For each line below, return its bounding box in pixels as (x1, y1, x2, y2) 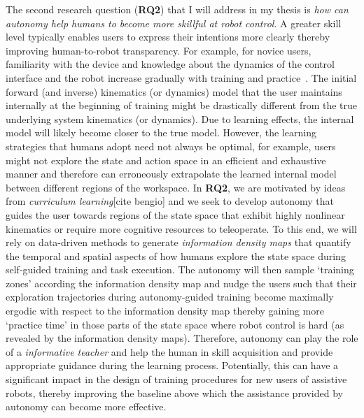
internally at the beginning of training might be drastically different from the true (6, 98, 358, 113)
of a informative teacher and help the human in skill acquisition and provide (6, 344, 333, 359)
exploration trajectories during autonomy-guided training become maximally (6, 289, 334, 304)
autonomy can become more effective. (6, 399, 167, 414)
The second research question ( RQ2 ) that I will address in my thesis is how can (6, 2, 349, 16)
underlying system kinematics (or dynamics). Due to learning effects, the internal (6, 111, 354, 126)
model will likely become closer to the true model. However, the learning (6, 125, 316, 140)
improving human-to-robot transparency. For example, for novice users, (6, 43, 311, 57)
